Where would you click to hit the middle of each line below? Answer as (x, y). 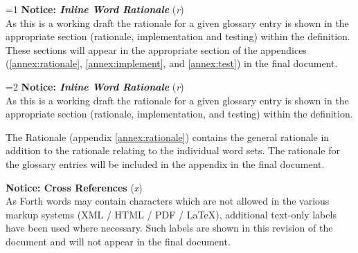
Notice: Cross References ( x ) (74, 187)
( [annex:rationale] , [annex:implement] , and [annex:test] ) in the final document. (172, 63)
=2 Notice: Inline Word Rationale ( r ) (95, 86)
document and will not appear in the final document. (118, 241)
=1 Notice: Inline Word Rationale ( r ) (95, 9)
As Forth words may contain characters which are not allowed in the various (168, 201)
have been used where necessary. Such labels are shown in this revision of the (169, 228)
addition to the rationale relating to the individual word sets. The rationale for (173, 150)
